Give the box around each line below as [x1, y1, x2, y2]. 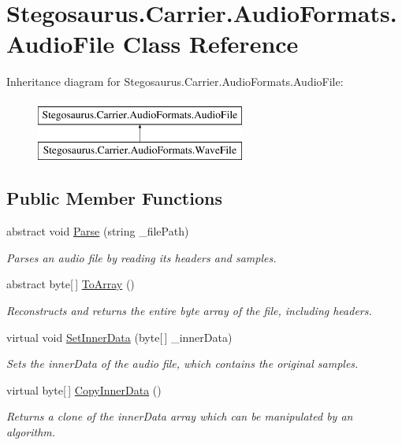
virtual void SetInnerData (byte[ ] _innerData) [6, 328, 233, 345]
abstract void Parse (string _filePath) [6, 223, 189, 239]
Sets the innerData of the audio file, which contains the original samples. [6, 355, 359, 372]
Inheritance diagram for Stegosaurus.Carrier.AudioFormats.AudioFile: [6, 73, 344, 90]
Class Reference [122, 28, 299, 60]
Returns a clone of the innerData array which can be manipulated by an [6, 408, 353, 425]
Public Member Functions [6, 186, 222, 210]
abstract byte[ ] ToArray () [6, 276, 135, 292]
